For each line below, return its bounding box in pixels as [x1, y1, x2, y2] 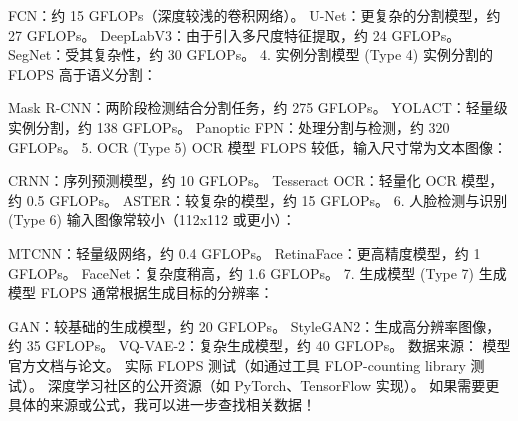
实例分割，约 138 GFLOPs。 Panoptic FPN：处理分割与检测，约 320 [8, 116, 450, 137]
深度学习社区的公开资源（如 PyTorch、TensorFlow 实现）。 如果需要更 [47, 374, 500, 395]
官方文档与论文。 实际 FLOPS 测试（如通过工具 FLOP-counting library [8, 354, 466, 375]
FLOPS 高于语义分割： [8, 63, 157, 84]
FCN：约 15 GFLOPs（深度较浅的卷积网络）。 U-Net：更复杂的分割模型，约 [8, 5, 501, 25]
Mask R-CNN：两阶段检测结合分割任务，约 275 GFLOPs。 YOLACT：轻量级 [8, 97, 508, 118]
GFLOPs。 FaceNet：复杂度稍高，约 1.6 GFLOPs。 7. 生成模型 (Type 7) [8, 262, 475, 283]
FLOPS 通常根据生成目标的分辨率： [40, 282, 274, 303]
